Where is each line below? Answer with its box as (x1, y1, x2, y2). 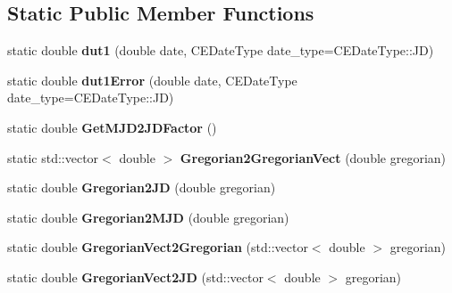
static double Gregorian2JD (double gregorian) (7, 178, 276, 197)
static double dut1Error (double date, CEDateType (7, 70, 297, 89)
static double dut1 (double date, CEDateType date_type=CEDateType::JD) (7, 41, 434, 60)
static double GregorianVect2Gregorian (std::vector (7, 238, 308, 256)
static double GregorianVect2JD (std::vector (7, 267, 264, 286)
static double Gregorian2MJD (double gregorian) (7, 208, 289, 226)
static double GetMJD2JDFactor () (7, 118, 217, 136)
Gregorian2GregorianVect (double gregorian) (180, 148, 447, 167)
